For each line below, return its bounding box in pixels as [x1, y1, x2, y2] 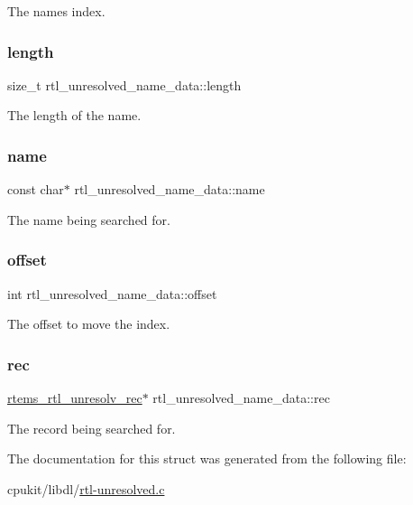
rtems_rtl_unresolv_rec [7, 388, 142, 407]
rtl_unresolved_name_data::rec [152, 388, 330, 407]
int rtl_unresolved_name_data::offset [7, 284, 217, 303]
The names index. [7, 2, 106, 20]
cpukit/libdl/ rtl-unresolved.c [7, 479, 165, 498]
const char [7, 180, 64, 199]
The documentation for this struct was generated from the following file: [7, 449, 407, 468]
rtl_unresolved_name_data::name [74, 180, 265, 199]
